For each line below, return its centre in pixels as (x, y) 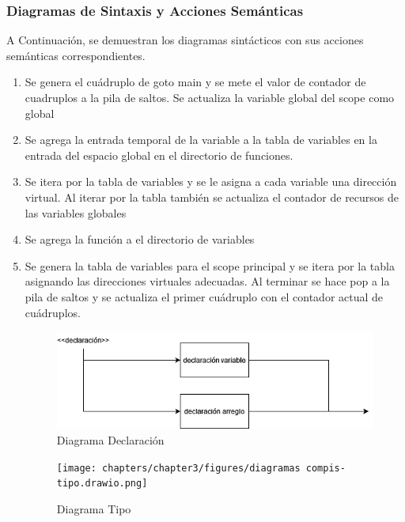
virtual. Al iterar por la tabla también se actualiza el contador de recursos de (212, 197)
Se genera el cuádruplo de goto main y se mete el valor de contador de (195, 82)
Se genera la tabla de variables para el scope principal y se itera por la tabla (210, 265)
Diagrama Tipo (94, 508)
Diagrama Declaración (110, 440)
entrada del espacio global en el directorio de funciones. (159, 155)
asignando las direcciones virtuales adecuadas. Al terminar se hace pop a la (207, 281)
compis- (326, 468)
